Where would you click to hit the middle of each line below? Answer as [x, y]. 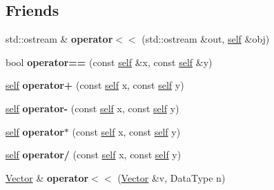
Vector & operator [47, 177]
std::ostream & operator [59, 39]
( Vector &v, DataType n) [172, 177]
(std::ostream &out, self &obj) [206, 39]
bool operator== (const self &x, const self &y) [109, 62]
